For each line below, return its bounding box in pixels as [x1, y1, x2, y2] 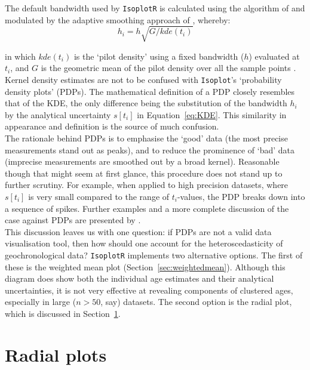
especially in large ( [5, 295, 76, 308]
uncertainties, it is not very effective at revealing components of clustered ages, [5, 283, 293, 296]
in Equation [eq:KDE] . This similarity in [137, 108, 287, 121]
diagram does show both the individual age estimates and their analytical [5, 272, 274, 285]
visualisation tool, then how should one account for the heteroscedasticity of [5, 237, 283, 249]
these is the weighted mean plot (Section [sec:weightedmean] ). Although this [5, 260, 286, 273]
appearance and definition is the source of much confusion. [5, 120, 219, 132]
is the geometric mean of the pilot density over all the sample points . [41, 61, 296, 74]
